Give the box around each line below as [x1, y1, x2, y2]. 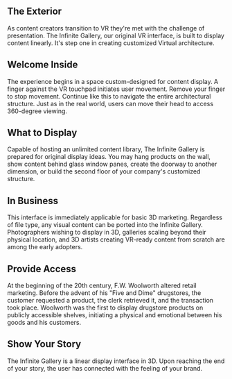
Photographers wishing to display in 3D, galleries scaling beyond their [7, 228, 206, 237]
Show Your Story [7, 338, 82, 350]
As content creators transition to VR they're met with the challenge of [7, 24, 205, 32]
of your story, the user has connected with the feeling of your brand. [7, 364, 203, 372]
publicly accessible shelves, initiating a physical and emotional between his [7, 311, 222, 319]
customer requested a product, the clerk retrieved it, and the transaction [7, 296, 213, 305]
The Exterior [7, 6, 62, 17]
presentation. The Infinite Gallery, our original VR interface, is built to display [7, 31, 225, 40]
